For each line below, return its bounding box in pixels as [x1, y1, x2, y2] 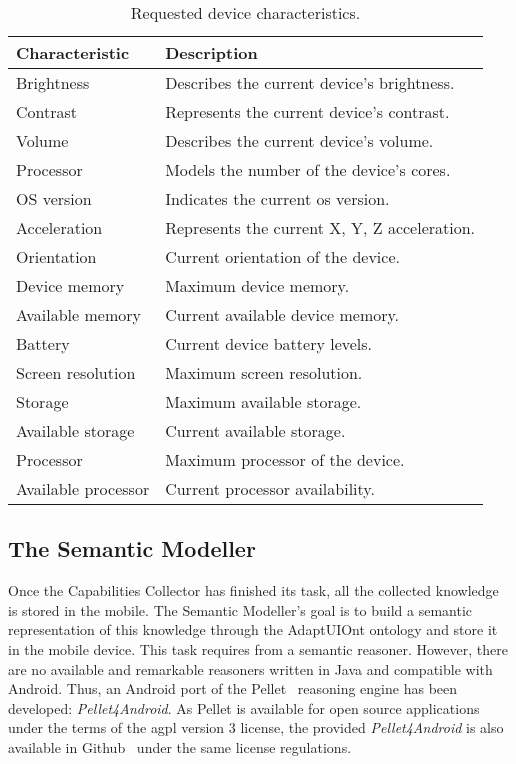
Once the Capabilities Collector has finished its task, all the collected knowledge [8, 580, 499, 601]
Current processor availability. [165, 477, 375, 500]
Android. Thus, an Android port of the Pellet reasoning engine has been [8, 678, 458, 699]
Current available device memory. [165, 303, 400, 326]
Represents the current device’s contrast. [165, 100, 450, 123]
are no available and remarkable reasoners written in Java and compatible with [8, 658, 493, 679]
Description [165, 41, 258, 64]
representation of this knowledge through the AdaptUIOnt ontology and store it [8, 619, 498, 640]
